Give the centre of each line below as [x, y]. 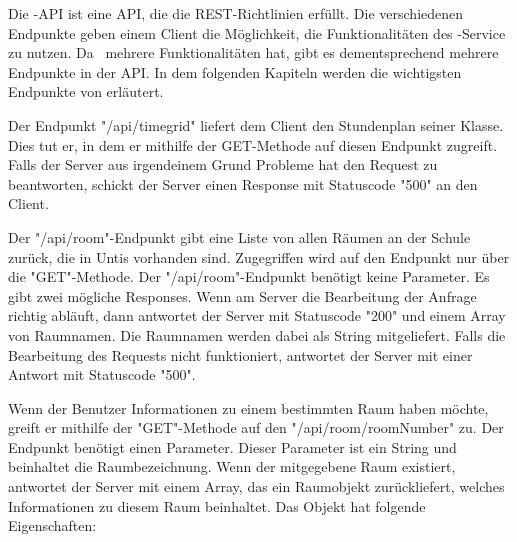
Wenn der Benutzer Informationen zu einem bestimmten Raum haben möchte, [248, 407]
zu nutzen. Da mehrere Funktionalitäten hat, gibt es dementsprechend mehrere [253, 52]
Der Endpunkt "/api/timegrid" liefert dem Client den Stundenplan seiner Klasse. [256, 124]
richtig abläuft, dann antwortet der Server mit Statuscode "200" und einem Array [257, 315]
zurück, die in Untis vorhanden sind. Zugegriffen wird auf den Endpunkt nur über [259, 256]
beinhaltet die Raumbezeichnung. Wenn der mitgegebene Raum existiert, [232, 466]
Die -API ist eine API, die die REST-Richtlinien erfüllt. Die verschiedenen [236, 13]
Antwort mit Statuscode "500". [102, 374]
